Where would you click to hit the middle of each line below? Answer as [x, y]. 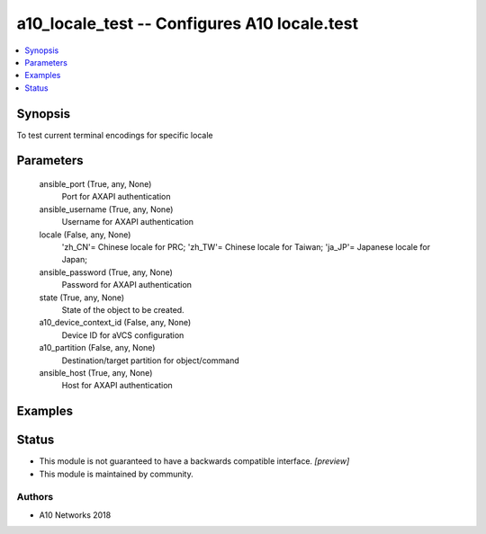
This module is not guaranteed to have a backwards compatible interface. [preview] [194, 461]
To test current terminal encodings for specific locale [115, 135]
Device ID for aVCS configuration [123, 335]
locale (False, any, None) [85, 235]
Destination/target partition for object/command [150, 360]
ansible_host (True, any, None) [96, 372]
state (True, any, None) [82, 298]
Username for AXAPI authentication [127, 222]
